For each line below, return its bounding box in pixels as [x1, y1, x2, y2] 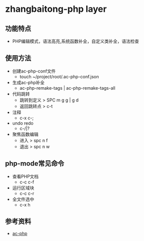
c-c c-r [19, 190, 35, 196]
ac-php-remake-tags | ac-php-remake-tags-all [19, 85, 116, 91]
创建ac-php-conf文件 [12, 68, 56, 74]
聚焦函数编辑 [12, 131, 38, 137]
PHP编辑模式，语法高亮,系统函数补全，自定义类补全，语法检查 [12, 38, 140, 44]
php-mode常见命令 [5, 159, 65, 168]
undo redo [12, 120, 34, 126]
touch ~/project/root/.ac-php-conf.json [19, 73, 100, 79]
